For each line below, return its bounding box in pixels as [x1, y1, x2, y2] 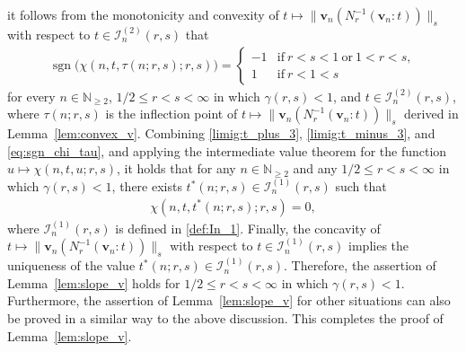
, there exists [111, 177, 182, 195]
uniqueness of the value [7, 256, 136, 275]
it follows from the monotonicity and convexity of [7, 5, 279, 23]
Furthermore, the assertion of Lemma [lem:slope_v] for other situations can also [7, 291, 451, 310]
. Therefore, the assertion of [283, 256, 436, 275]
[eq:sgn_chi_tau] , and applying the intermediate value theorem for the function [7, 141, 447, 160]
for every [7, 86, 56, 105]
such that [335, 177, 387, 195]
